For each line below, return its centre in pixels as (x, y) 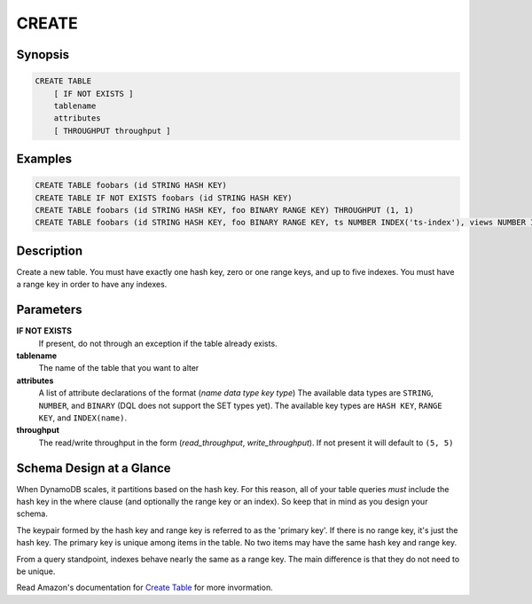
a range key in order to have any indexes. (92, 285)
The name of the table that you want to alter (119, 368)
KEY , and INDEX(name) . (83, 418)
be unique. (36, 571)
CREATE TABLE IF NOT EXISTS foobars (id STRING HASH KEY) (164, 198)
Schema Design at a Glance (94, 468)
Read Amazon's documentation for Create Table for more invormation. (145, 588)
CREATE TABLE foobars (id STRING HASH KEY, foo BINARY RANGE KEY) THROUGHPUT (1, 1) (224, 210)
